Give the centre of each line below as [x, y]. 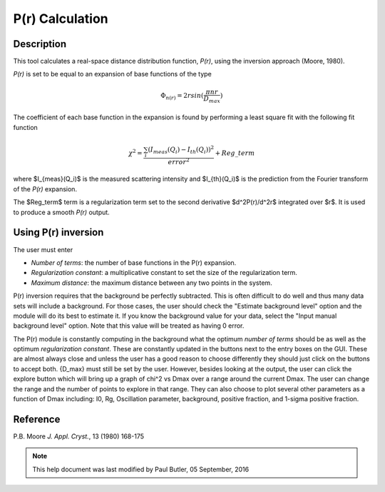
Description [40, 44]
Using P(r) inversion [58, 232]
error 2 [179, 161]
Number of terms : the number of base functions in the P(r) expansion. [134, 262]
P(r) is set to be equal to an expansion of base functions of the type [112, 74]
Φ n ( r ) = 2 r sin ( [182, 96]
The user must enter [43, 249]
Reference [37, 419]
